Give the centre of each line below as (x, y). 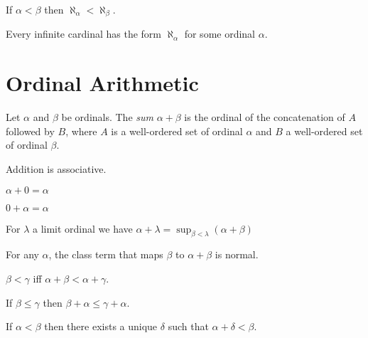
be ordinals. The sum (107, 117)
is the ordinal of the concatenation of (265, 117)
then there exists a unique (101, 326)
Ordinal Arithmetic (102, 83)
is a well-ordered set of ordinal (177, 131)
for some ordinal (220, 34)
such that (188, 326)
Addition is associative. (56, 168)
